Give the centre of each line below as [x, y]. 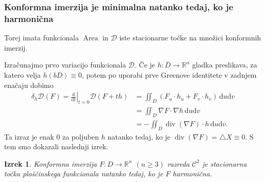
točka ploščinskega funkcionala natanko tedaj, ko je [84, 174]
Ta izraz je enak [29, 136]
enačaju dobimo [29, 85]
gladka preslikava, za [225, 65]
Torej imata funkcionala [41, 38]
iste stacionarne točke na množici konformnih [190, 38]
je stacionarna [225, 163]
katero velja [23, 74]
